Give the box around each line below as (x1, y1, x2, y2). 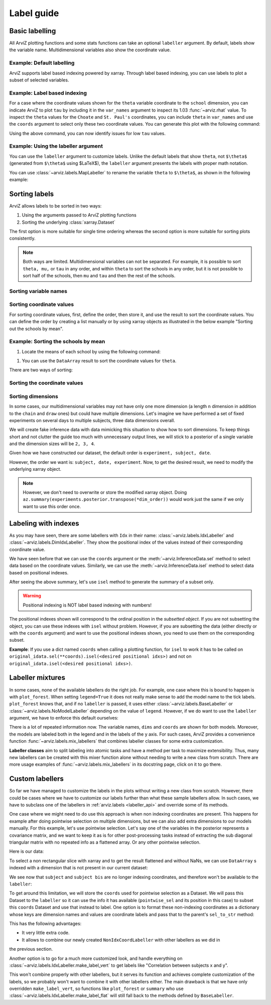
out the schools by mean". (9, 326, 64, 332)
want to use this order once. (23, 503, 81, 510)
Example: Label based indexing (9, 89, 87, 96)
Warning (23, 593, 41, 599)
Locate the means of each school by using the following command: (22, 348, 161, 354)
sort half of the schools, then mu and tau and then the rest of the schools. (23, 273, 176, 279)
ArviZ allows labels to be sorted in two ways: (9, 203, 102, 209)
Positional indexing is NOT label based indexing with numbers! (23, 602, 152, 608)
